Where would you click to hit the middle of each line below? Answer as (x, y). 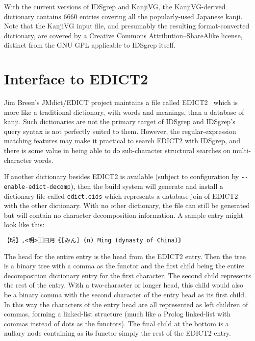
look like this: (24, 224)
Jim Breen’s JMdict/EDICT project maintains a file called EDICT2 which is (121, 102)
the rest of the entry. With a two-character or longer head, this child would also (124, 285)
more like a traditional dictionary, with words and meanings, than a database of (124, 112)
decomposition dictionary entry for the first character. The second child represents (127, 275)
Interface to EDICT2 (76, 79)
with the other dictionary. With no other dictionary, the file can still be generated (127, 205)
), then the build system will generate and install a (147, 186)
